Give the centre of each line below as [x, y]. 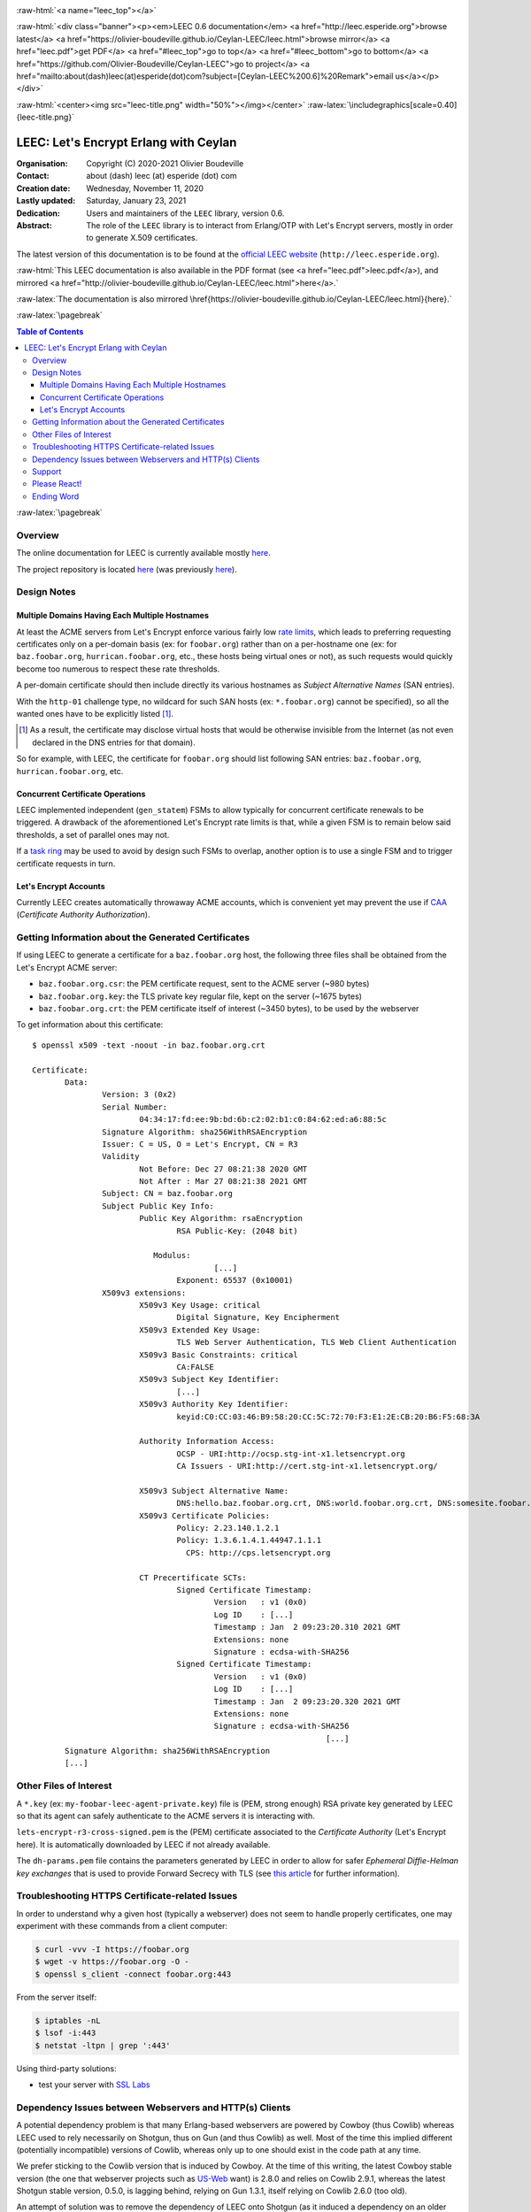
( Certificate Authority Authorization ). [83, 915]
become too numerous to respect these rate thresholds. [118, 669]
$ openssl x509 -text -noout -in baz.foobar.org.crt [149, 1045]
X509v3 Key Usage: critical [200, 1305]
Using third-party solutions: [66, 2068]
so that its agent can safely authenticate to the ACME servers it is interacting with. [166, 1816]
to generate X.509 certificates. [142, 238]
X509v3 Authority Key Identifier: [214, 1404]
